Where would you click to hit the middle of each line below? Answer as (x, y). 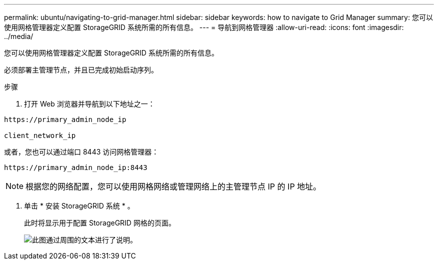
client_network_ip (40, 135)
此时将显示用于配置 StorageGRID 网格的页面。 (100, 223)
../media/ (19, 36)
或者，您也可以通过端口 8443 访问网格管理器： (81, 152)
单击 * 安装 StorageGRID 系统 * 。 (79, 206)
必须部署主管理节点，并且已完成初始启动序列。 (81, 70)
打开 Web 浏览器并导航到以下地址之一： (89, 104)
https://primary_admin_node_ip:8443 (76, 167)
